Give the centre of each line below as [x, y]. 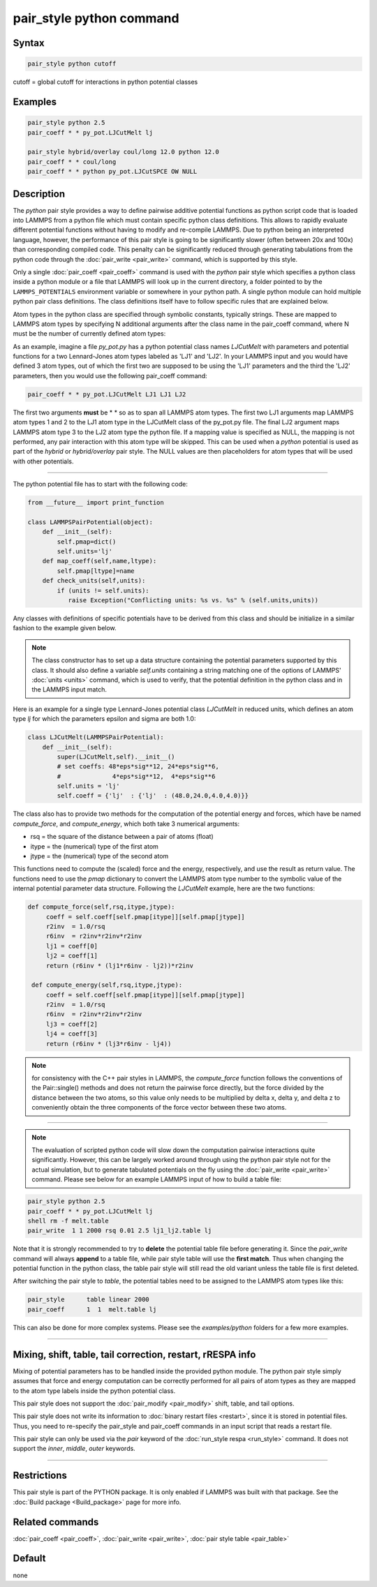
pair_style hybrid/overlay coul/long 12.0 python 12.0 [123, 152]
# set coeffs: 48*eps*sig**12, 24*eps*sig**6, [138, 767]
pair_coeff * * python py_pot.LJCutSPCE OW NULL [112, 172]
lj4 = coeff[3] [72, 1034]
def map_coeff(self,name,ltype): [99, 561]
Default [29, 1559]
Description [39, 194]
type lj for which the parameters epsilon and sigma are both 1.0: [104, 719]
